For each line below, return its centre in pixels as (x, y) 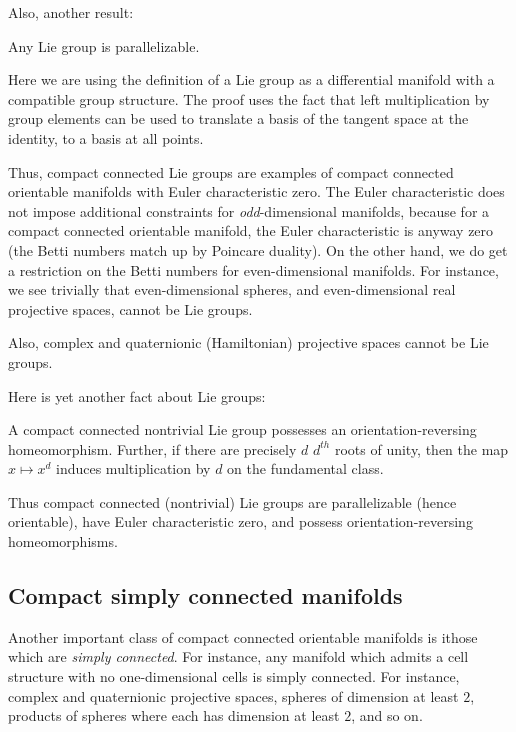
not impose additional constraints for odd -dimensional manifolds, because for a (249, 210)
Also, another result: (71, 12)
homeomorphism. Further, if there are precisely (152, 448)
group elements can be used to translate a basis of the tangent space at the (238, 118)
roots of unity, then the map (421, 448)
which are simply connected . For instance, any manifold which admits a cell (238, 656)
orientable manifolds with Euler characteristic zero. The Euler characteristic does (256, 191)
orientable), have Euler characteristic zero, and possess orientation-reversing (240, 521)
